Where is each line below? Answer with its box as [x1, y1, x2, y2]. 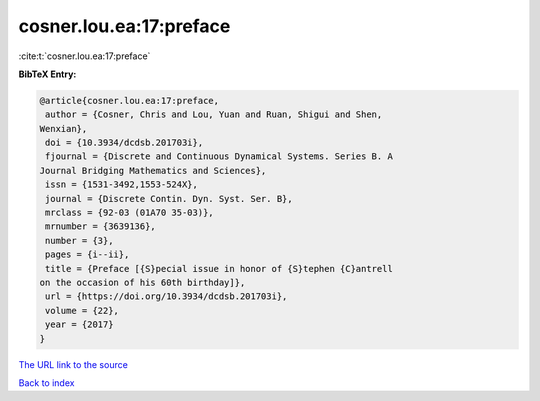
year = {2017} [45, 319, 114, 330]
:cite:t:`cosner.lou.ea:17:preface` [18, 50, 151, 62]
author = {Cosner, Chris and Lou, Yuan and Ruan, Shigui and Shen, [45, 109, 383, 120]
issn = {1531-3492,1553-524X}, [45, 179, 199, 190]
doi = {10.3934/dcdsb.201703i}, [45, 137, 204, 149]
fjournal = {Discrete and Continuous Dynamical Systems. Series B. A [45, 151, 394, 162]
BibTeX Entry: [18, 68, 77, 80]
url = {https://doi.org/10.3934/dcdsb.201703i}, [45, 291, 288, 302]
